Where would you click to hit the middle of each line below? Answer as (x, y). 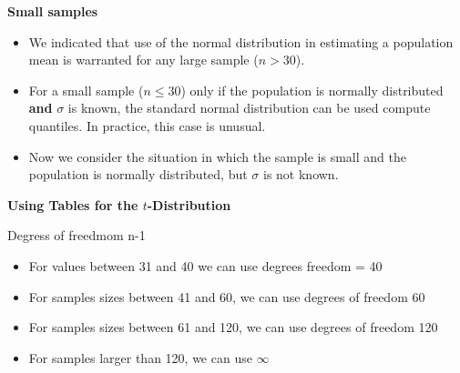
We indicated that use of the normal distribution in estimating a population (241, 41)
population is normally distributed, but (138, 174)
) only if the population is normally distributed (312, 90)
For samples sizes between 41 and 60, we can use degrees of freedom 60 (227, 296)
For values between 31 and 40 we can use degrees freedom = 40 (205, 265)
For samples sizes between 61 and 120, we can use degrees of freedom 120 (233, 327)
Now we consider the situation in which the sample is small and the (217, 156)
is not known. (301, 174)
